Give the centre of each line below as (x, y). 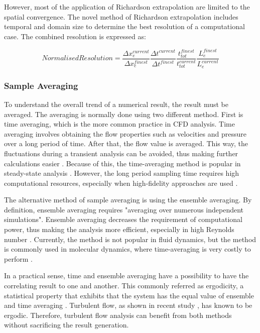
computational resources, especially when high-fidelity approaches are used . (121, 183)
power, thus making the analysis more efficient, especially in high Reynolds (119, 229)
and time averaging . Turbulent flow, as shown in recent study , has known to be (128, 305)
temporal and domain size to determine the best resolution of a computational (124, 26)
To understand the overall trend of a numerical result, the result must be (116, 104)
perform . (18, 258)
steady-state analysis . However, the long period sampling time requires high (122, 173)
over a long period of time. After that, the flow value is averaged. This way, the (126, 143)
